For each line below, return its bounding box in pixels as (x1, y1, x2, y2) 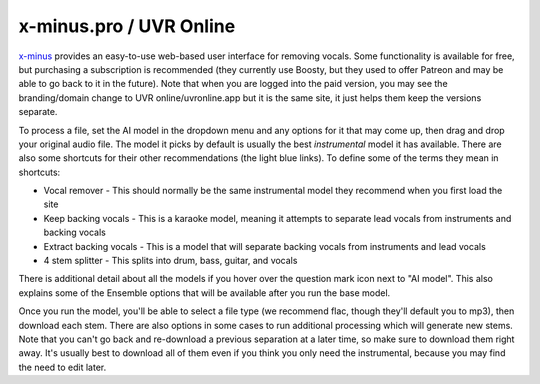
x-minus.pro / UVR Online (18, 15, 236, 37)
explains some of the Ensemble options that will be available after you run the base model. (18, 286, 391, 299)
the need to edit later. (18, 361, 107, 373)
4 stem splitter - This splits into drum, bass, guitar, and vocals (43, 255, 298, 267)
